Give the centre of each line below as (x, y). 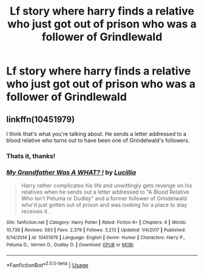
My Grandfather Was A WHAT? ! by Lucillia (71, 172)
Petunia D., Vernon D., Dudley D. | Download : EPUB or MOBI (70, 245)
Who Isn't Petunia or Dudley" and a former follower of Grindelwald (104, 199)
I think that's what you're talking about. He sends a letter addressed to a (97, 134)
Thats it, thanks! (31, 156)
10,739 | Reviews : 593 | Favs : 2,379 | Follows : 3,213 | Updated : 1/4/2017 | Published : (96, 230)
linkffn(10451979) (40, 119)
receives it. (35, 211)
